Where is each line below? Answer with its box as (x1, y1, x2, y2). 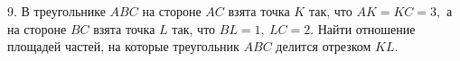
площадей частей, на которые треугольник (7, 37, 239, 56)
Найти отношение (317, 19, 416, 38)
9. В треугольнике (7, 2, 106, 20)
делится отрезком (276, 37, 371, 56)
